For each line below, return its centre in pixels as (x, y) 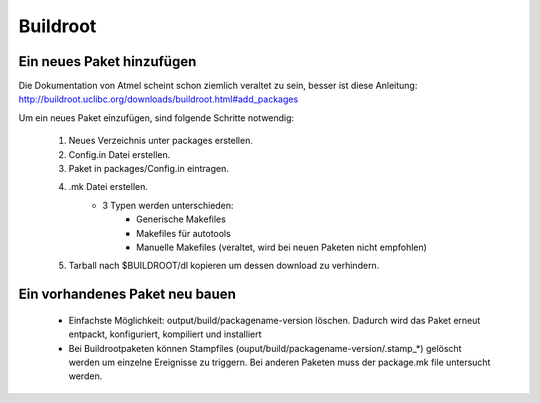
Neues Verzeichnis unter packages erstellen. (161, 141)
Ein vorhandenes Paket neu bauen (127, 294)
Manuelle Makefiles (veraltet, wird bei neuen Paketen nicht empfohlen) (281, 247)
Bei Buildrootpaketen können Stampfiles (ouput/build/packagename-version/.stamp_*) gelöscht (265, 348)
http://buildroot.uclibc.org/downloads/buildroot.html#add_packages (158, 99)
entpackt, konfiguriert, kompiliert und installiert (165, 334)
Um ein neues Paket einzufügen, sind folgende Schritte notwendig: (156, 117)
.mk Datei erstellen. (108, 187)
